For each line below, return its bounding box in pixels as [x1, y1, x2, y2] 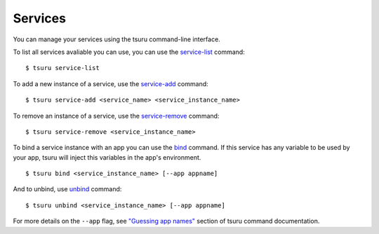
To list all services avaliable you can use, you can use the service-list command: [13, 48, 245, 56]
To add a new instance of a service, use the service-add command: [13, 79, 208, 88]
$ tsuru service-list [25, 64, 100, 72]
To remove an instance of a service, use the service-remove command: [13, 111, 220, 120]
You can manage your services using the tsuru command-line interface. [13, 35, 220, 43]
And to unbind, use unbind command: [13, 185, 122, 193]
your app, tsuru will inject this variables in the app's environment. [13, 153, 201, 161]
